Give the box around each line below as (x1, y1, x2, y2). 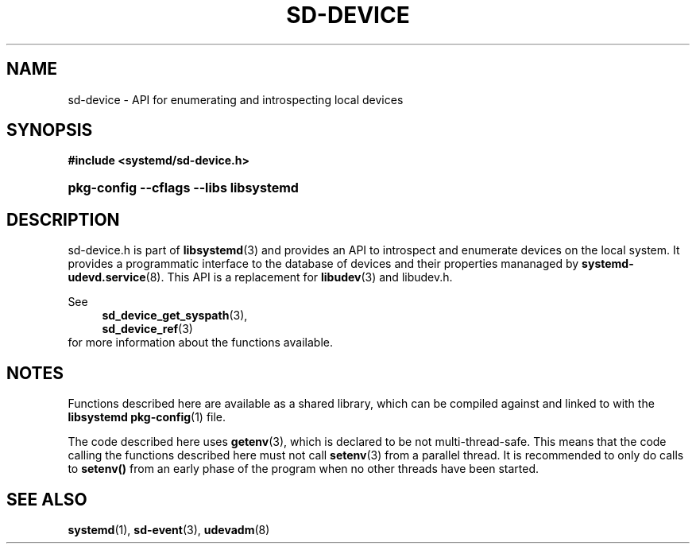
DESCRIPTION (6, 209, 120, 230)
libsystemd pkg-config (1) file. (68, 410, 226, 424)
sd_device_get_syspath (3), (102, 308, 248, 323)
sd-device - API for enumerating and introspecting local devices (68, 92, 404, 107)
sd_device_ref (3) (102, 322, 193, 336)
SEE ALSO (6, 489, 87, 509)
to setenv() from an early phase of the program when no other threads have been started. (68, 462, 539, 476)
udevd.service (68, 270, 146, 285)
